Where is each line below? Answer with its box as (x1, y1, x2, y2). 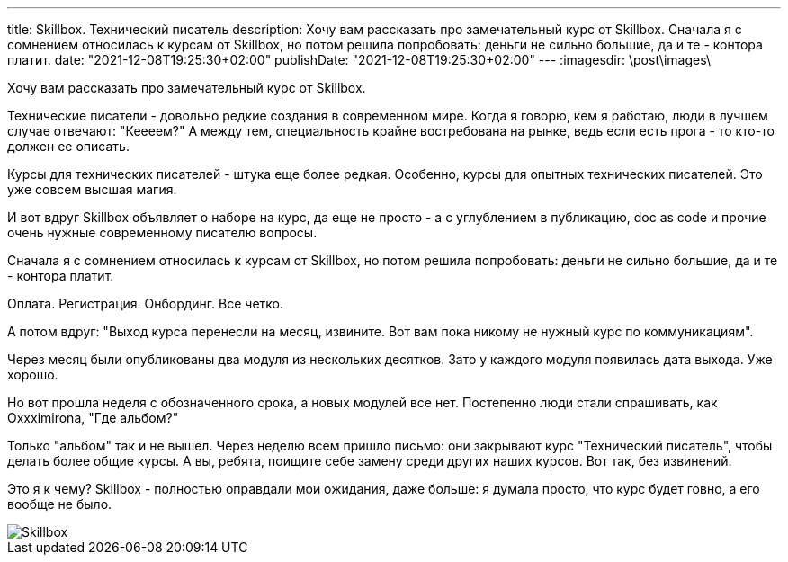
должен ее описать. (7, 138, 130, 154)
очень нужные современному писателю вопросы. (7, 225, 318, 240)
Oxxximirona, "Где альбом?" (7, 410, 179, 425)
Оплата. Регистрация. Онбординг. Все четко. (7, 296, 283, 311)
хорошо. (7, 367, 58, 382)
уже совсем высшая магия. (7, 182, 177, 197)
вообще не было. (7, 496, 112, 512)
